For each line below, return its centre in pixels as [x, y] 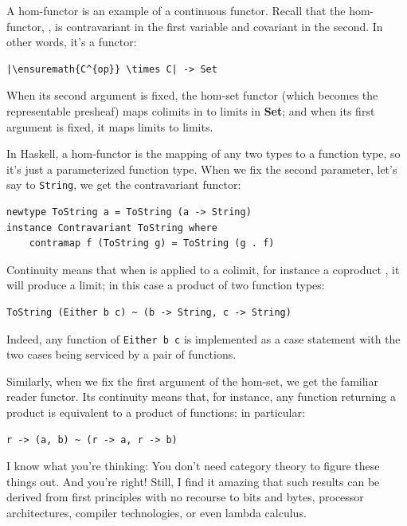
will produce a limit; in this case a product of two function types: [166, 285]
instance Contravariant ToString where [112, 228]
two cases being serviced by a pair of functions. [121, 354]
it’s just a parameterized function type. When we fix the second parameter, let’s [202, 169]
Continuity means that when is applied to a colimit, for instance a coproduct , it [203, 269]
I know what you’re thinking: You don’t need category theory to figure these [193, 466]
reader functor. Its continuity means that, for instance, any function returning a [201, 396]
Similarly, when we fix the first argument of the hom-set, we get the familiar [192, 381]
